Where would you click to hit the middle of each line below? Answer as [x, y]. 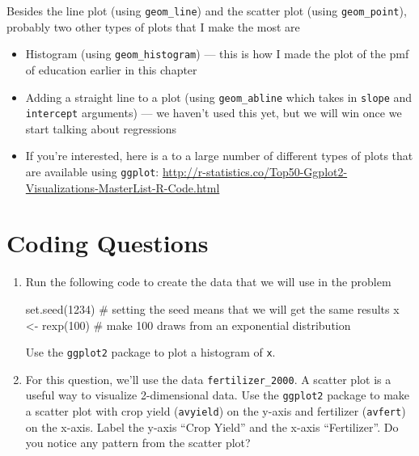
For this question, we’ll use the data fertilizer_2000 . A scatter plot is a [208, 379]
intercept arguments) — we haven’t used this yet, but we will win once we [214, 113]
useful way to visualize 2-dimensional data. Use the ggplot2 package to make [218, 395]
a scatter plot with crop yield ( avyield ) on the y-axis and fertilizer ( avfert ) [216, 411]
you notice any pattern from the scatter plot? [138, 443]
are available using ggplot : [92, 171]
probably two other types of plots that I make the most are [153, 26]
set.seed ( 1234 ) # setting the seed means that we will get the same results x [212, 308]
